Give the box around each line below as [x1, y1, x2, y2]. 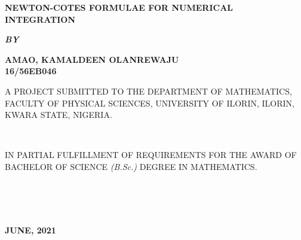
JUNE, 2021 [5, 224, 56, 236]
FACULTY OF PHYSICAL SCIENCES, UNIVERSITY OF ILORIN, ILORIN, [5, 96, 294, 109]
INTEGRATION [5, 13, 76, 25]
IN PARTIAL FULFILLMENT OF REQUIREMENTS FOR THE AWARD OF [5, 148, 297, 161]
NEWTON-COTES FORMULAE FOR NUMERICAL [5, 1, 234, 13]
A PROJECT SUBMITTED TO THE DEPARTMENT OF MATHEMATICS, [5, 84, 292, 97]
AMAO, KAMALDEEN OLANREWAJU [5, 53, 179, 65]
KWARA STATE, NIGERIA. [5, 108, 112, 121]
